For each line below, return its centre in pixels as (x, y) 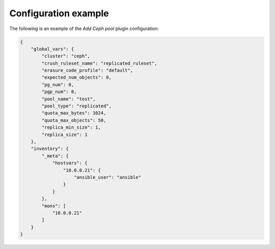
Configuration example (59, 13)
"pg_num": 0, (58, 85)
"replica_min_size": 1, (71, 128)
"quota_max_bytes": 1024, (74, 113)
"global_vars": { (52, 49)
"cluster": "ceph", (66, 56)
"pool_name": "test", (68, 99)
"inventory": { (50, 149)
